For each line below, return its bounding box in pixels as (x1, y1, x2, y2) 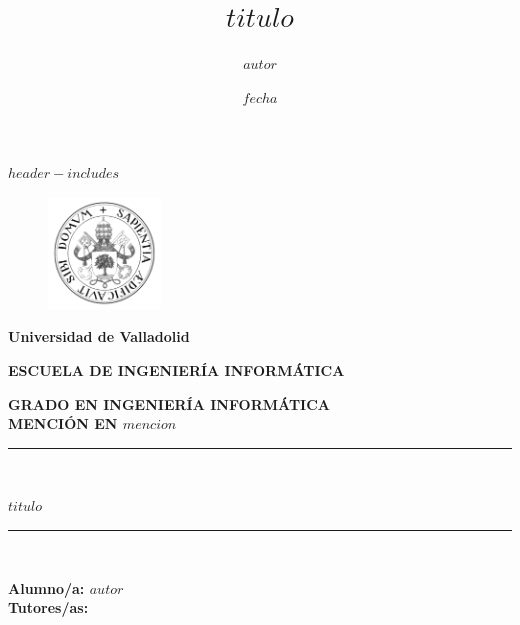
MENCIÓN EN (8, 413, 118, 434)
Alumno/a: (8, 577, 85, 598)
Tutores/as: (8, 597, 89, 618)
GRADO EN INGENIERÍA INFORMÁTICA (8, 393, 330, 414)
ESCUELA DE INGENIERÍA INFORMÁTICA (8, 360, 345, 381)
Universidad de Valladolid (8, 326, 190, 347)
